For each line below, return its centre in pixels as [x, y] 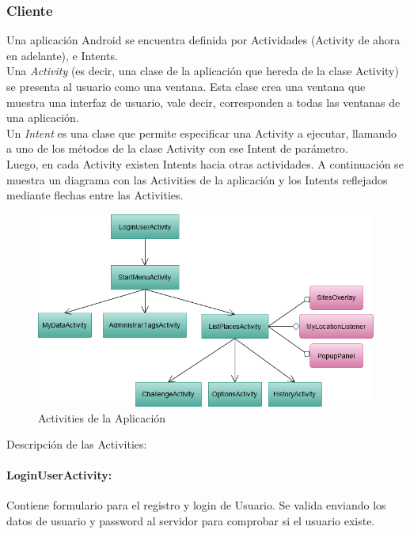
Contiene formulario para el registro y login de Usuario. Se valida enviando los [196, 505]
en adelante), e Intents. [62, 55]
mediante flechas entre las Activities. [95, 195]
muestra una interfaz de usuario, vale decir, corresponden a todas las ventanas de [203, 102]
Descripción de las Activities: [77, 444]
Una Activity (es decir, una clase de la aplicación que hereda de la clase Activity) [203, 71]
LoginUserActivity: [59, 475]
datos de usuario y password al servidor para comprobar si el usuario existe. [191, 521]
